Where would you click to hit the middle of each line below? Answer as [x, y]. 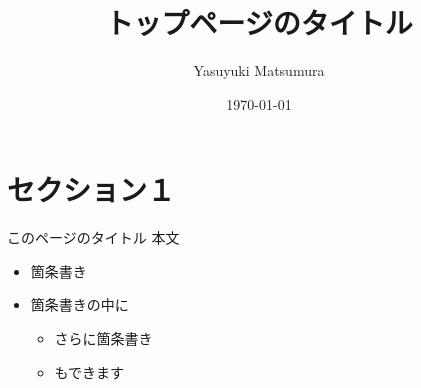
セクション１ [91, 189]
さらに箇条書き [103, 338]
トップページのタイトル [259, 22]
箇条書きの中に [79, 304]
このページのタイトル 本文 [93, 237]
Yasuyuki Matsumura [259, 70]
